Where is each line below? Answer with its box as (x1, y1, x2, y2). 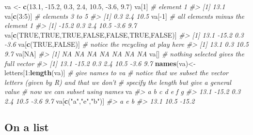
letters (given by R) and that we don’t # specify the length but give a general (4, 77, 231, 87)
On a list (4, 119, 49, 134)
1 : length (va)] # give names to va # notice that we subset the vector (25, 67, 229, 78)
